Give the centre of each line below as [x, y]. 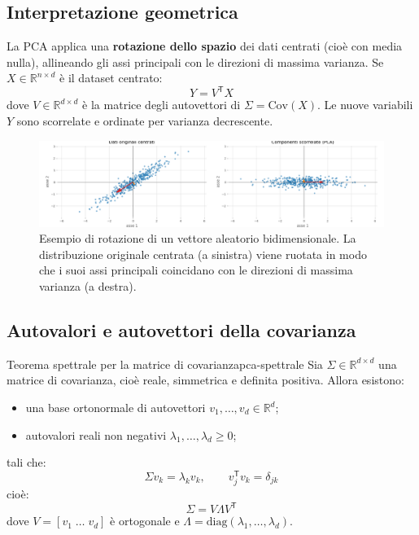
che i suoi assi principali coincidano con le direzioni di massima [196, 270]
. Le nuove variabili [365, 105]
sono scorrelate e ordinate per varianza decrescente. [145, 121]
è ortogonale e [145, 521]
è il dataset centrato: [111, 78]
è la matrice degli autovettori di [161, 105]
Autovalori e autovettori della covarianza [181, 330]
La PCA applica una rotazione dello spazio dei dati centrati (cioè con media [205, 46]
